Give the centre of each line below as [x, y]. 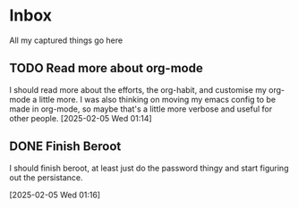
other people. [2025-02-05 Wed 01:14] [81, 118]
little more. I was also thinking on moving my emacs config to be [157, 99]
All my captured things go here [66, 40]
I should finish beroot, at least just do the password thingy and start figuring [149, 168]
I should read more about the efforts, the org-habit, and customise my [138, 89]
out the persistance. [46, 177]
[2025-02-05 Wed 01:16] [55, 195]
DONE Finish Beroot [65, 147]
